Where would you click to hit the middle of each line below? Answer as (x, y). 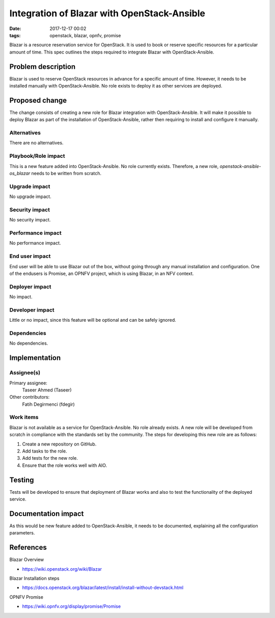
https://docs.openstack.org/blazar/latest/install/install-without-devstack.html (103, 587)
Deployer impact (30, 287)
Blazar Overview (27, 559)
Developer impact (32, 310)
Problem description (43, 66)
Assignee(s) (25, 373)
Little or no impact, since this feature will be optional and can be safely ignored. (93, 320)
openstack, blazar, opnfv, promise (85, 35)
